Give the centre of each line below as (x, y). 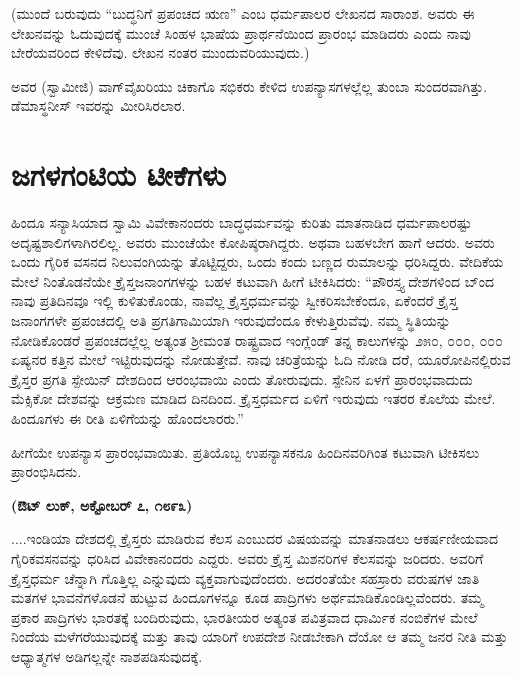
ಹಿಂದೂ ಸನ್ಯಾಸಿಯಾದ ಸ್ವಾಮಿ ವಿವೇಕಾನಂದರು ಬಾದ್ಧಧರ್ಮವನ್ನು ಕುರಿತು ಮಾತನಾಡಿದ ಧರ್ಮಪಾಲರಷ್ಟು (241, 222)
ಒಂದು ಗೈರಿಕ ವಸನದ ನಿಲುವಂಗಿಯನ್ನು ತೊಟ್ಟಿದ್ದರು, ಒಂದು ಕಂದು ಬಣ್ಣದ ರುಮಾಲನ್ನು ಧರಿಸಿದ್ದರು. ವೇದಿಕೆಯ (257, 261)
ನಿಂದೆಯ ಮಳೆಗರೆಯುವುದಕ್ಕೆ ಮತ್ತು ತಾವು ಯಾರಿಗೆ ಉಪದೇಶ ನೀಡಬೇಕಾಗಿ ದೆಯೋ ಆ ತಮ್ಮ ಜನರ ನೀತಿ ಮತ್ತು (259, 636)
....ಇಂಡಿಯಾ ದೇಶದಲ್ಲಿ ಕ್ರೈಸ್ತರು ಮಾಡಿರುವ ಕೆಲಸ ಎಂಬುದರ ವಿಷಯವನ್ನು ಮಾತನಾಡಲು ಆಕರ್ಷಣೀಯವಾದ (255, 538)
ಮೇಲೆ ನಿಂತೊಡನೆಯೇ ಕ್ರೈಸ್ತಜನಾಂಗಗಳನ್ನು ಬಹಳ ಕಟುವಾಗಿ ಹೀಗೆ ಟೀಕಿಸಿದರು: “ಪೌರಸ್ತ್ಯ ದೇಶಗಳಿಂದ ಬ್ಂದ (252, 280)
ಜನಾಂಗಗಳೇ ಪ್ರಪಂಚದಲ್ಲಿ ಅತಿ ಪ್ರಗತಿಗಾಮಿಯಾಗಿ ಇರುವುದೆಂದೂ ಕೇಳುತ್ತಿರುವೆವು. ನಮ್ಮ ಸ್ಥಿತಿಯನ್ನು (231, 320)
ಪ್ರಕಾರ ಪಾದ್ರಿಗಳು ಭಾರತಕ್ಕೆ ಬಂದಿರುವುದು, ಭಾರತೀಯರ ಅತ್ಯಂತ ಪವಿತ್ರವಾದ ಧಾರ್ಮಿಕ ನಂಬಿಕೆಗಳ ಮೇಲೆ (244, 616)
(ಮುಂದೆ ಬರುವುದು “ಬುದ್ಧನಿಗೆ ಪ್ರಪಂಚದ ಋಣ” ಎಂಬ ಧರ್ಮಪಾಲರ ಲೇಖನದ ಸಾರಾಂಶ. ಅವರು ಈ (243, 13)
